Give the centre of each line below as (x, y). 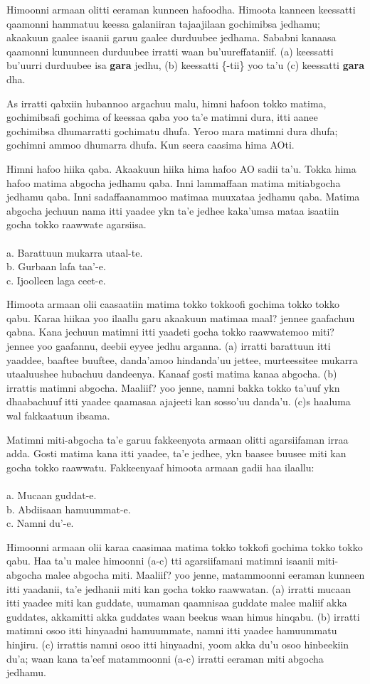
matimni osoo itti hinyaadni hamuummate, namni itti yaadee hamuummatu (172, 630)
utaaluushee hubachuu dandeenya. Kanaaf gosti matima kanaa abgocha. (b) (172, 374)
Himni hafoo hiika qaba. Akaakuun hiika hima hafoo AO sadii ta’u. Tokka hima (181, 168)
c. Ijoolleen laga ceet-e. (56, 280)
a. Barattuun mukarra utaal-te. (75, 252)
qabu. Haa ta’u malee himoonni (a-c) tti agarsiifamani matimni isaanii (160, 561)
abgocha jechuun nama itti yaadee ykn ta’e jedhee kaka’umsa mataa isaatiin (173, 210)
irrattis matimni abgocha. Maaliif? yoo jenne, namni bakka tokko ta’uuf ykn (173, 387)
